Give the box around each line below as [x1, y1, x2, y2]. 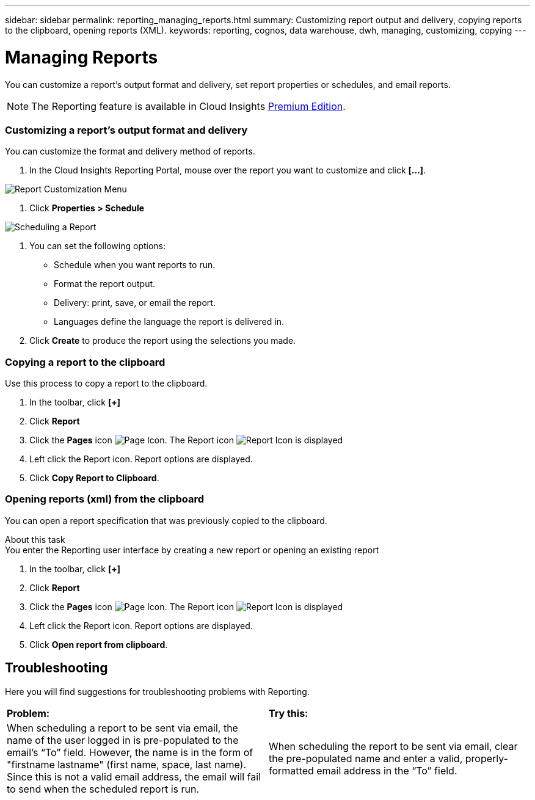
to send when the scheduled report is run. [7, 782, 200, 795]
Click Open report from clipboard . [29, 639, 168, 650]
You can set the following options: [29, 241, 166, 252]
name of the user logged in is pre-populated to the [7, 733, 239, 746]
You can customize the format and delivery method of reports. [5, 146, 255, 157]
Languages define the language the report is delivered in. [54, 316, 284, 327]
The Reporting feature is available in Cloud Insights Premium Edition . [31, 100, 346, 112]
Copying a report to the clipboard [5, 355, 166, 368]
